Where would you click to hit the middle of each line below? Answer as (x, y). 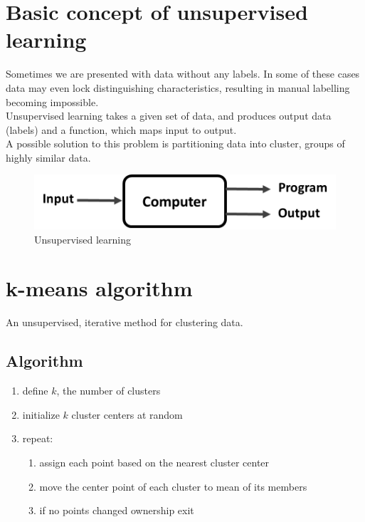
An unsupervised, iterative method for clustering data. (125, 322)
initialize (41, 414)
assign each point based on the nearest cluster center (154, 462)
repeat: (38, 438)
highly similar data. (48, 157)
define (35, 391)
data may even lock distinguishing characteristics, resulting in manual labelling (178, 87)
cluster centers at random (127, 414)
